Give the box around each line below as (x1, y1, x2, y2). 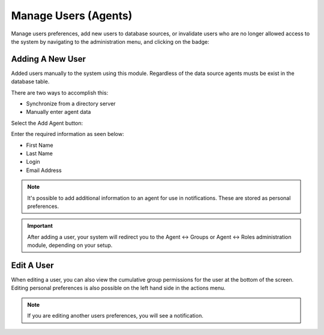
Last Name (26, 150, 53, 157)
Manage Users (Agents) (11, 9, 133, 22)
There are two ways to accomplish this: (11, 89, 109, 96)
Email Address (26, 167, 62, 174)
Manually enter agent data (26, 108, 91, 116)
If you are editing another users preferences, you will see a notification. (27, 312, 203, 319)
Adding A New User (11, 54, 86, 64)
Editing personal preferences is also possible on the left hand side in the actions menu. (11, 285, 226, 292)
